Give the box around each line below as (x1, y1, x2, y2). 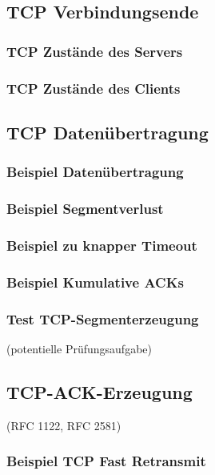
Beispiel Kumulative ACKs (6, 272, 184, 292)
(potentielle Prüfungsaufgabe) (6, 340, 152, 356)
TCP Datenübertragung (6, 119, 209, 144)
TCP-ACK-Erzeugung (6, 379, 193, 404)
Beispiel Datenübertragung (6, 162, 184, 182)
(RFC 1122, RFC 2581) (6, 417, 121, 433)
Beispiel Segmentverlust (6, 199, 164, 219)
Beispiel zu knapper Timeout (6, 235, 197, 255)
